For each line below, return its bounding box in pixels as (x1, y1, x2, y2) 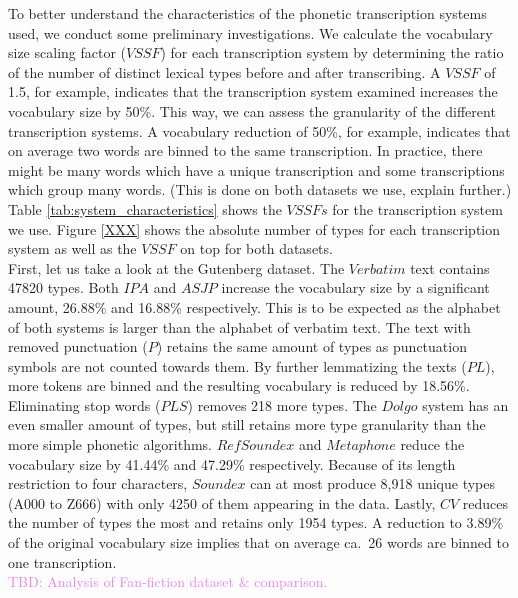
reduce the (400, 434, 465, 455)
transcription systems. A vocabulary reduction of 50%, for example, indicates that (8, 120, 511, 141)
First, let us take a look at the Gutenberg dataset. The (8, 257, 345, 278)
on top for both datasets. (180, 238, 333, 259)
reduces (462, 492, 509, 513)
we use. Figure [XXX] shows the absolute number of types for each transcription (8, 218, 501, 239)
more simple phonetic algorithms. (8, 434, 213, 455)
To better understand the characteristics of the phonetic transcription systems (8, 3, 487, 23)
